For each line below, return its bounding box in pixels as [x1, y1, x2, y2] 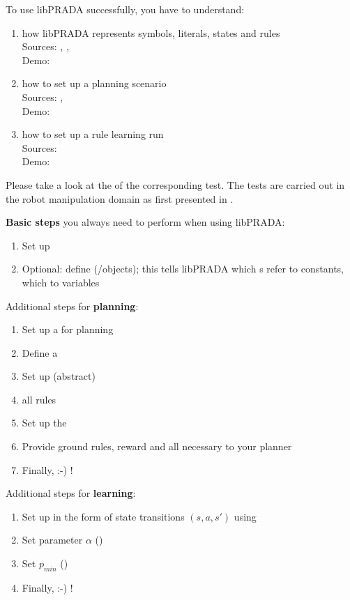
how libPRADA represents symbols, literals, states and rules [22, 25, 280, 40]
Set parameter [22, 532, 83, 547]
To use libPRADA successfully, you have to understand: [6, 2, 245, 16]
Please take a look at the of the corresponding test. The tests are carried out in [6, 177, 345, 192]
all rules [22, 392, 56, 406]
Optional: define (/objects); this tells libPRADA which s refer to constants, [22, 261, 344, 276]
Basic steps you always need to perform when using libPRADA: [6, 215, 285, 229]
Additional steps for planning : [6, 298, 139, 313]
